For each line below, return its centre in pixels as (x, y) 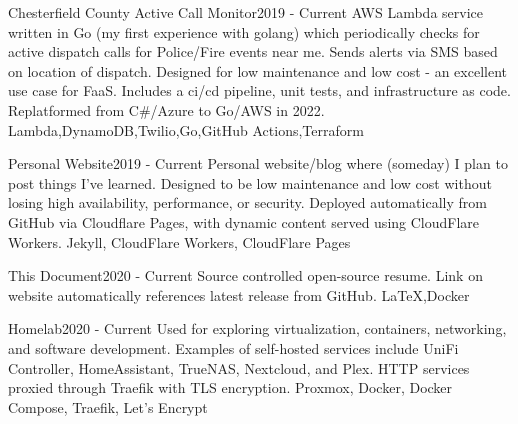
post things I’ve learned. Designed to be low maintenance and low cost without (250, 182)
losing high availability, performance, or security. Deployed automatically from (247, 202)
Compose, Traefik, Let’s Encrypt (108, 406)
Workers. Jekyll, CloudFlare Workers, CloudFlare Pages (179, 241)
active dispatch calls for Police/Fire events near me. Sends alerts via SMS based (253, 51)
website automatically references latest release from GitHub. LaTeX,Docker (239, 294)
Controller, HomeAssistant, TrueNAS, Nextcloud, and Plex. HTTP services (239, 367)
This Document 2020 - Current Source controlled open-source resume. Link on (245, 275)
